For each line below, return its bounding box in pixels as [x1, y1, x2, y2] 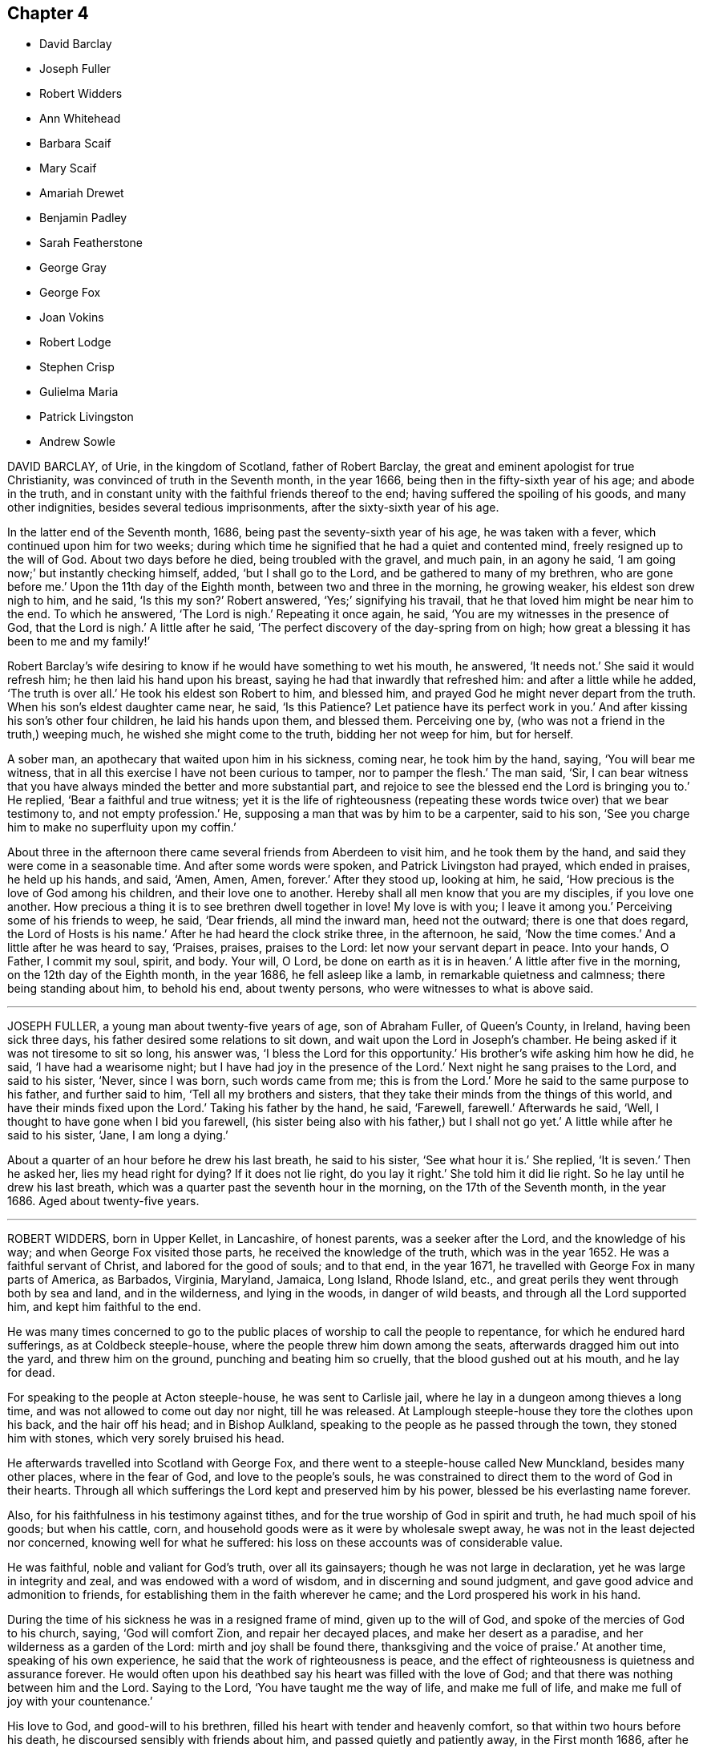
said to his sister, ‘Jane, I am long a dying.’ [7, 1128, 228, 1143]
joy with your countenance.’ [7, 1694, 153, 1709]
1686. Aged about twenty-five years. [7, 1194, 200, 1208]
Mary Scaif [39, 161, 97, 176]
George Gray [39, 261, 107, 275]
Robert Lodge [39, 335, 111, 350]
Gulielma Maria [39, 385, 119, 399]
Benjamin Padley [39, 211, 127, 225]
